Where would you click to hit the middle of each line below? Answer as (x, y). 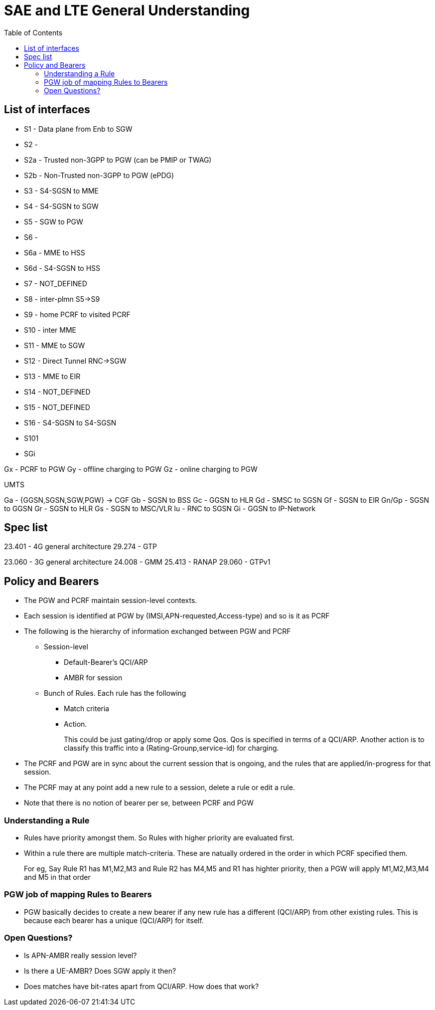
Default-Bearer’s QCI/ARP (106, 662)
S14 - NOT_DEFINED (57, 392)
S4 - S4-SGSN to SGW (61, 206)
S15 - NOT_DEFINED (57, 407)
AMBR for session (93, 678)
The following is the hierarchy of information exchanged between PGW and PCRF (157, 631)
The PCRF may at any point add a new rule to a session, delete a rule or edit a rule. (159, 788)
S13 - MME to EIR (52, 376)
